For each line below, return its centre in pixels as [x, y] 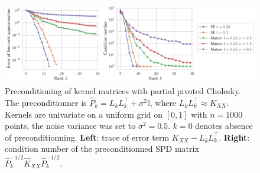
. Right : [234, 137]
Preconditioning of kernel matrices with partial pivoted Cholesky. [123, 91]
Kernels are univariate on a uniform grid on [84, 114]
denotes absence [224, 126]
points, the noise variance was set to [70, 126]
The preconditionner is [46, 102]
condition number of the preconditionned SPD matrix [102, 149]
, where [163, 102]
